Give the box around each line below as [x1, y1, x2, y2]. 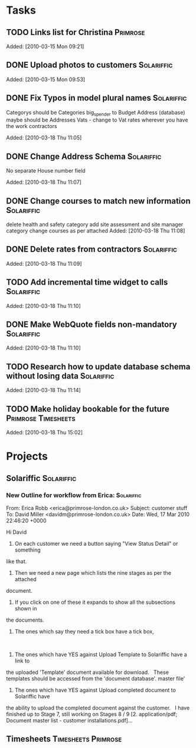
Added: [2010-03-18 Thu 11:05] [6, 134, 82, 141]
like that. [6, 558, 27, 565]
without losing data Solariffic [6, 371, 115, 381]
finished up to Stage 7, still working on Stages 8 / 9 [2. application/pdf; [6, 710, 178, 718]
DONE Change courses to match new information [6, 196, 191, 206]
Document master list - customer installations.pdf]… [6, 717, 133, 724]
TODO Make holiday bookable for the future [6, 404, 169, 414]
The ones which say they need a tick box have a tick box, [14, 628, 155, 635]
